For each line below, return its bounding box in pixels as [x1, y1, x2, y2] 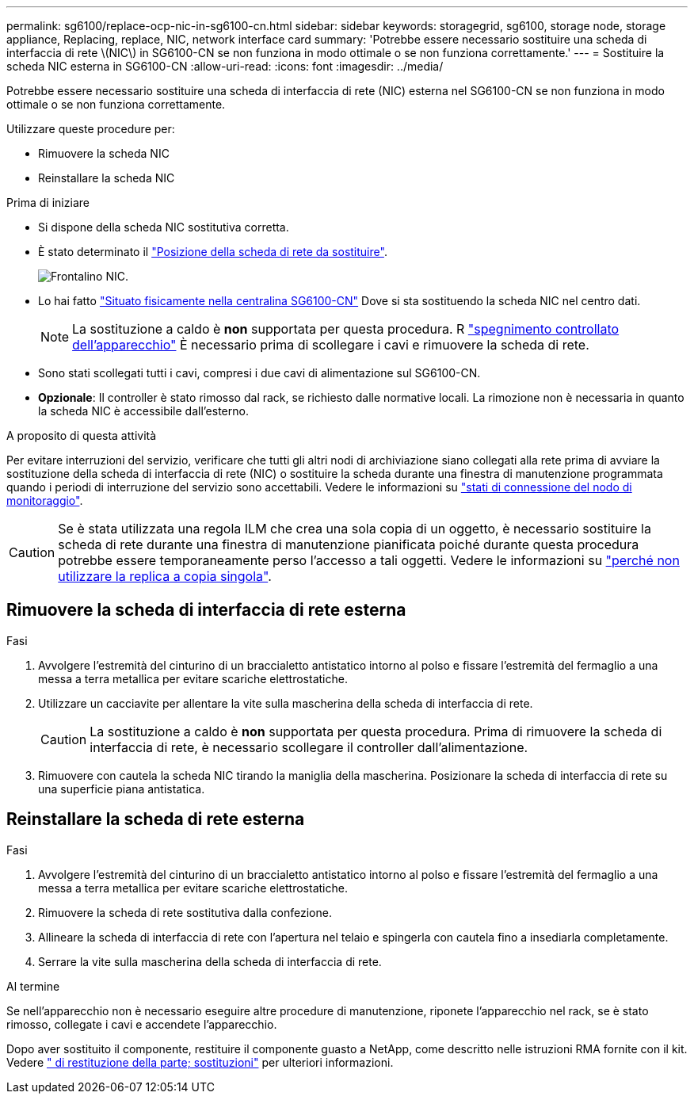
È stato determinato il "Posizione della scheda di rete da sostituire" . [38, 245, 387, 258]
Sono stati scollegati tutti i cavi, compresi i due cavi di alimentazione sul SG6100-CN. [38, 366, 481, 380]
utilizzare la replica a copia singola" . [58, 568, 272, 584]
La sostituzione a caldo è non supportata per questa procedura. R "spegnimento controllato [72, 321, 620, 337]
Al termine [6, 979, 60, 993]
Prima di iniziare [6, 196, 90, 209]
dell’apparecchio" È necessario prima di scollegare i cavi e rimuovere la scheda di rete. [72, 337, 589, 353]
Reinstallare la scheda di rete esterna [6, 809, 305, 830]
